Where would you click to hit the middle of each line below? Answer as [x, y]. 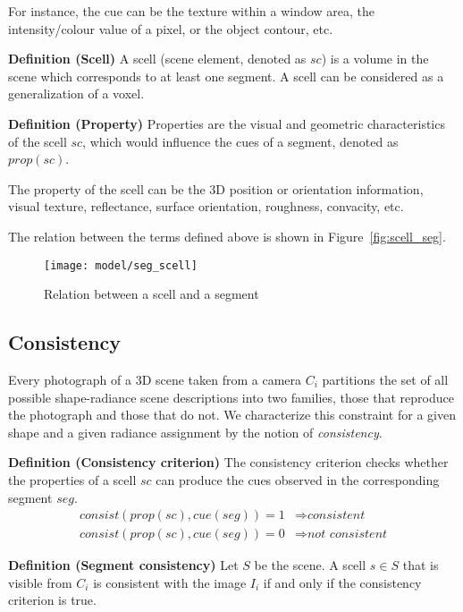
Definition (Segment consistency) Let [123, 565]
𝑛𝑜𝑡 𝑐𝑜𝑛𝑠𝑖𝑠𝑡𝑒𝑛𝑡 [347, 535]
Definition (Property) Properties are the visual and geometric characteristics [227, 123]
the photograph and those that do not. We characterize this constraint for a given [232, 415]
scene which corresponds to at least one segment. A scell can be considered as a [226, 76]
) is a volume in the [375, 59]
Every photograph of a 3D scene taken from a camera [155, 379]
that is [421, 565]
